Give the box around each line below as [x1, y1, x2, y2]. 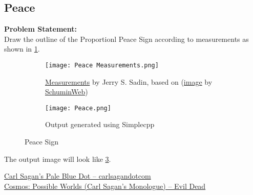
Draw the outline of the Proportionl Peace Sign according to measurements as [4, 33, 249, 44]
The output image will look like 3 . [4, 153, 111, 164]
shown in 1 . [4, 43, 40, 54]
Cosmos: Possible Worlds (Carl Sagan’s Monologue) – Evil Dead [4, 180, 206, 191]
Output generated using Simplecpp [45, 119, 155, 130]
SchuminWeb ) [45, 86, 88, 97]
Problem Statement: [4, 23, 77, 34]
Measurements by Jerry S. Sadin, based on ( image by [45, 76, 213, 87]
